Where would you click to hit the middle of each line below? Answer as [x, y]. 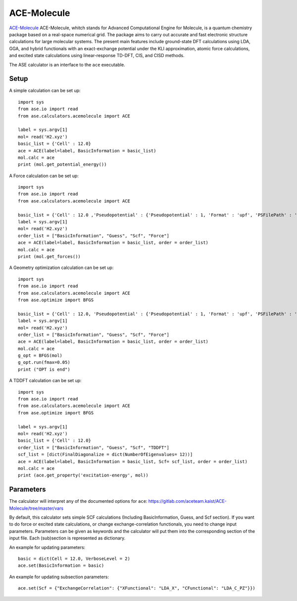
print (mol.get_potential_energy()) [62, 165]
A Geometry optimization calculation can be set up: [61, 267]
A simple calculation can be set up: [45, 91]
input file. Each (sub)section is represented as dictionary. [67, 538]
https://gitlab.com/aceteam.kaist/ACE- [188, 501]
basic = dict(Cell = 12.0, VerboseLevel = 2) [74, 559]
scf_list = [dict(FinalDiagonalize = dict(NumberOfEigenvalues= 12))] [105, 455]
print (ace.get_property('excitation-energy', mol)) [83, 475]
